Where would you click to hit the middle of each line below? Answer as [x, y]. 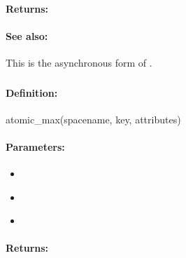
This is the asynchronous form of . [79, 62]
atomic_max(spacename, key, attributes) [93, 119]
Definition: [32, 92]
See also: [27, 35]
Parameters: [35, 146]
